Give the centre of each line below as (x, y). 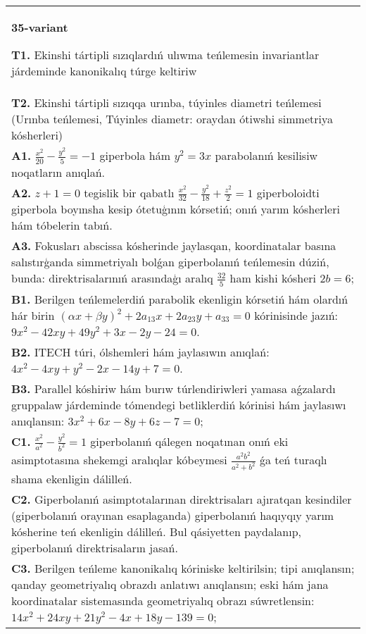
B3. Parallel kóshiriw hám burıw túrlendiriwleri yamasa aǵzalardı (173, 388)
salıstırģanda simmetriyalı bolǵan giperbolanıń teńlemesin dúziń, (170, 262)
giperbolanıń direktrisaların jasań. (95, 547)
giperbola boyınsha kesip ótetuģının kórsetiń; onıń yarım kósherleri (176, 209)
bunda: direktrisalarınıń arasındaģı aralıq (112, 278)
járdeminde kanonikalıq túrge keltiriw (104, 71)
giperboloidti (288, 192)
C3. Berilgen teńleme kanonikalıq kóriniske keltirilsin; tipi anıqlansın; (183, 568)
